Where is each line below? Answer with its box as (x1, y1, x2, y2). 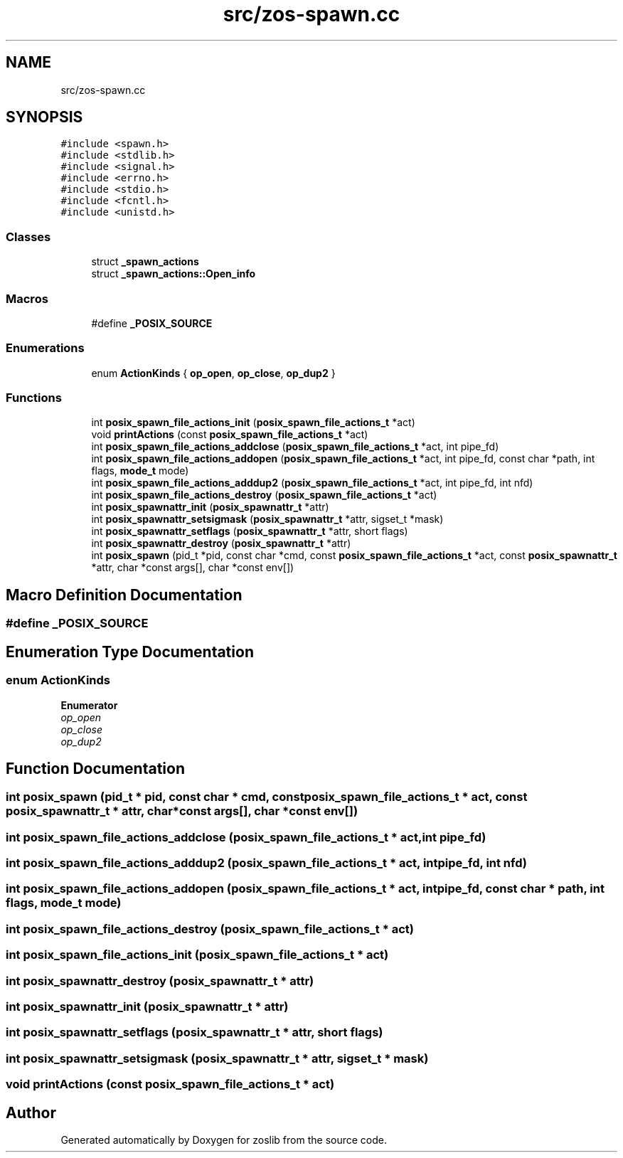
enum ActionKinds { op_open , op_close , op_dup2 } (91, 366, 336, 379)
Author (6, 1103, 56, 1122)
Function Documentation (6, 759, 185, 777)
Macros (6, 291, 48, 306)
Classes (6, 229, 51, 244)
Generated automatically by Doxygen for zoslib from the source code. (60, 1133, 387, 1146)
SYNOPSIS (6, 108, 83, 127)
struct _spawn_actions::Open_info (91, 267, 256, 280)
